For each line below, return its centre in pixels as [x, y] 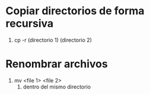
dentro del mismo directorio [57, 87]
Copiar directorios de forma [75, 11]
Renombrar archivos [57, 64]
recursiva [30, 23]
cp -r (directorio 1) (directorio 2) [53, 40]
